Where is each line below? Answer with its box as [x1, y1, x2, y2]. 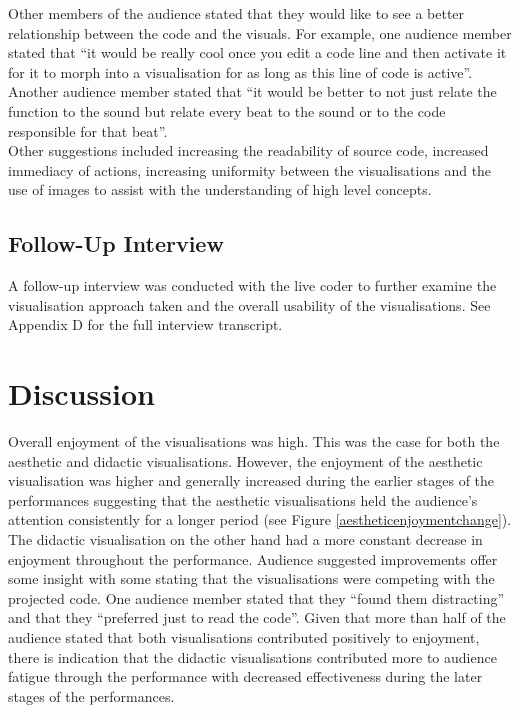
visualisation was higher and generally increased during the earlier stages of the [8, 470, 495, 491]
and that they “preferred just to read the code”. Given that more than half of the [8, 607, 506, 628]
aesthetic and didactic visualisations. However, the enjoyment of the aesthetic [8, 450, 483, 471]
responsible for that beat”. [8, 120, 168, 141]
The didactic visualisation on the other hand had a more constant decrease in [8, 529, 483, 550]
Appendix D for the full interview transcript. [8, 314, 283, 335]
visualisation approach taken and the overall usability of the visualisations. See [8, 294, 491, 315]
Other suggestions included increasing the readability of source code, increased [8, 140, 489, 161]
